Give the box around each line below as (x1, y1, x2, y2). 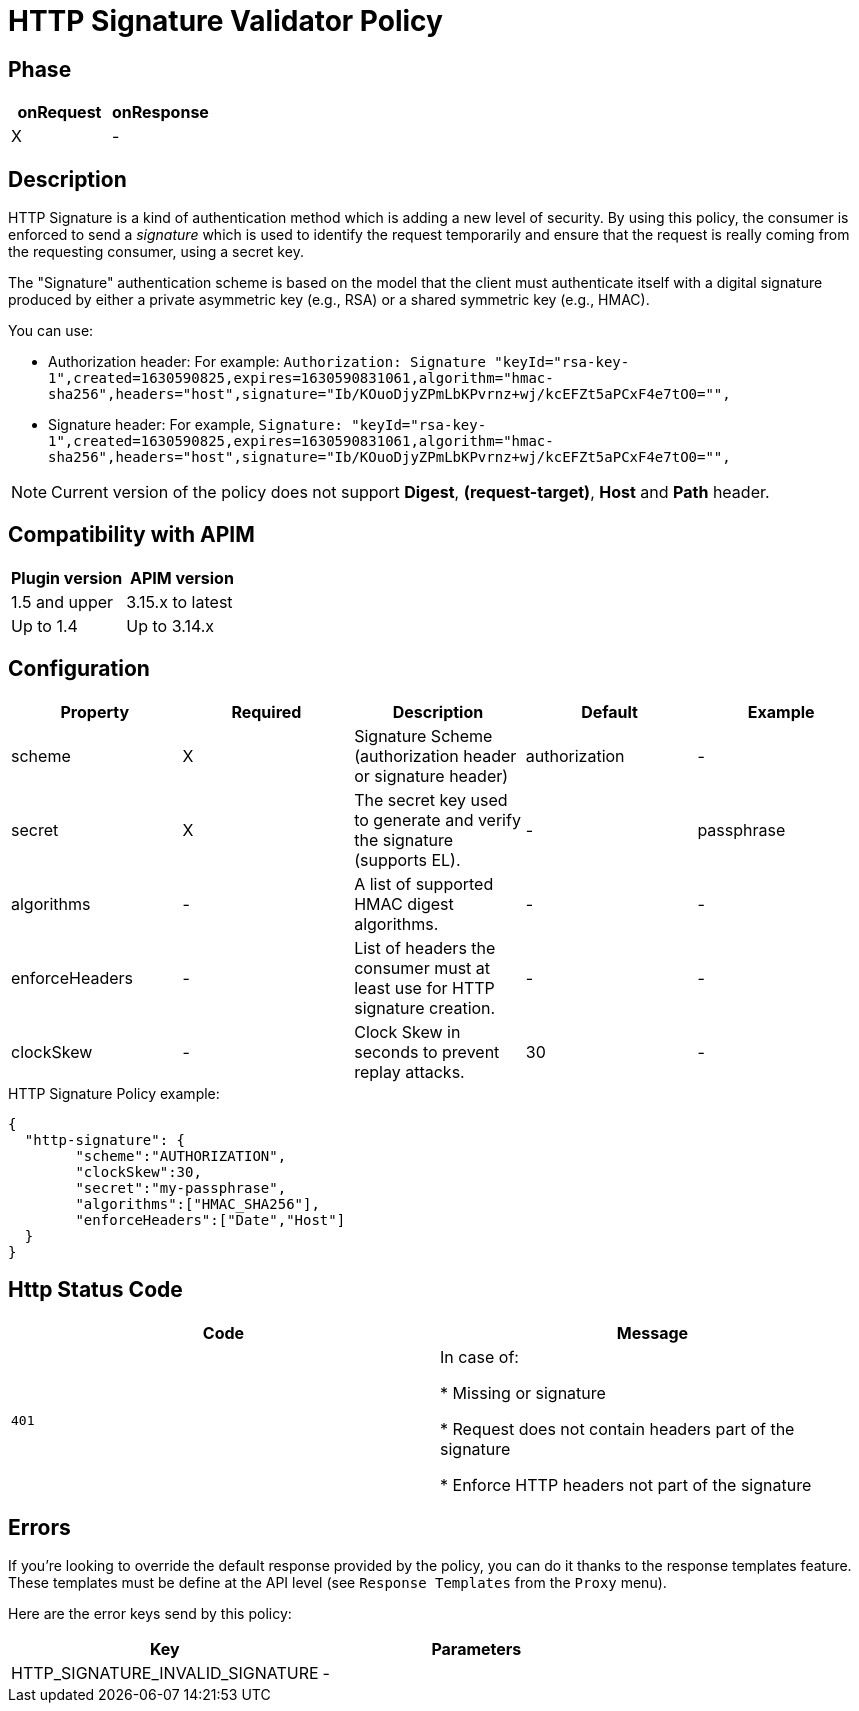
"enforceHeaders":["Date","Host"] (75, 1211, 346, 1228)
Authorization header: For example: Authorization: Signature (48, 353, 486, 371)
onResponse (111, 102, 209, 123)
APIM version (129, 567, 234, 588)
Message (616, 1322, 689, 1343)
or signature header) (354, 765, 509, 786)
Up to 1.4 (11, 615, 78, 636)
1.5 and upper (11, 591, 114, 612)
